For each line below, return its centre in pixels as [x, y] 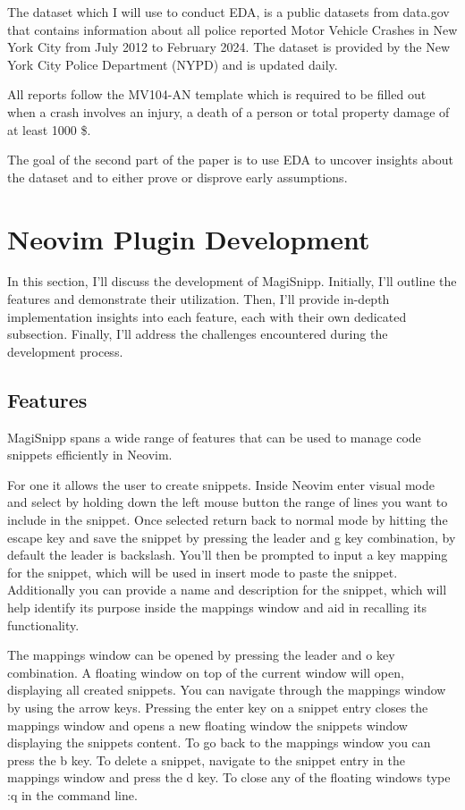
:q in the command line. [72, 794]
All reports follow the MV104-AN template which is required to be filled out [217, 94]
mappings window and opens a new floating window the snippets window [207, 725]
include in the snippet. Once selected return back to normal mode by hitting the [228, 520]
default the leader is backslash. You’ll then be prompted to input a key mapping [228, 555]
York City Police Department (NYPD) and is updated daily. [173, 64]
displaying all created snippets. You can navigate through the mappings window [227, 690]
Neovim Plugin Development [189, 238]
